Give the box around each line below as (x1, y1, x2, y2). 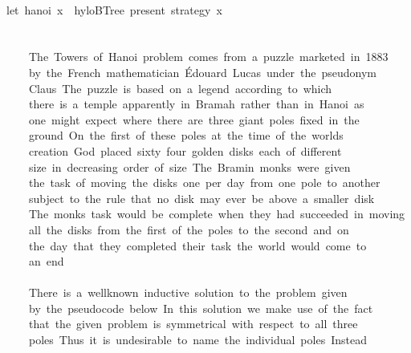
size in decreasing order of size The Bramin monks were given (28, 158, 351, 175)
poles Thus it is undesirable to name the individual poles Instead (28, 331, 367, 348)
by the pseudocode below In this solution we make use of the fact (28, 299, 373, 316)
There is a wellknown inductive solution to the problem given (28, 284, 348, 301)
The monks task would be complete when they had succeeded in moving (28, 205, 405, 222)
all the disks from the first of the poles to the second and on (28, 221, 349, 237)
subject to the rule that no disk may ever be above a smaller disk (28, 189, 375, 206)
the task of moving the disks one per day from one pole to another (28, 174, 380, 191)
